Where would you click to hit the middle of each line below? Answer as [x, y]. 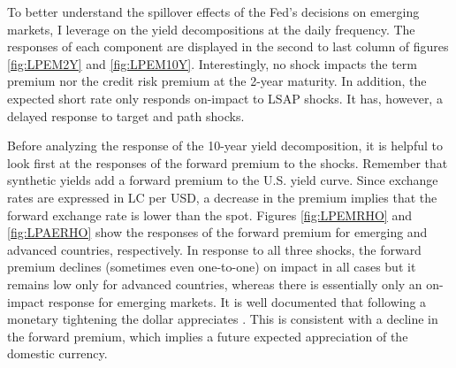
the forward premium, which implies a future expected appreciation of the [208, 336]
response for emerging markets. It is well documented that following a [237, 301]
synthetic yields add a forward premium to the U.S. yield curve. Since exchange [223, 180]
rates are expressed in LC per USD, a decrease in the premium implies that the [222, 197]
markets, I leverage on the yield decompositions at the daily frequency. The [211, 29]
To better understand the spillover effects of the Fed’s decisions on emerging [213, 11]
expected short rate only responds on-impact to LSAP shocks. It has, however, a [225, 98]
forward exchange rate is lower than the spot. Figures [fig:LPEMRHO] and [209, 215]
